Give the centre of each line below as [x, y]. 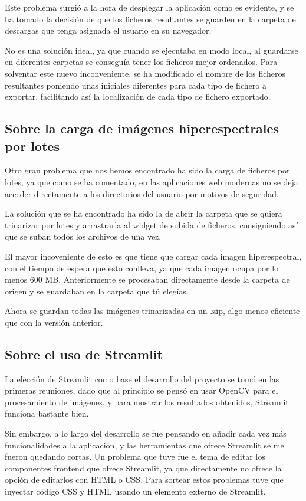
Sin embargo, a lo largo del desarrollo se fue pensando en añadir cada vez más [146, 433]
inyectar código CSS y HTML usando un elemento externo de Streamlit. [135, 491]
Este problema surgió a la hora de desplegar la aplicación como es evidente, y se [149, 7]
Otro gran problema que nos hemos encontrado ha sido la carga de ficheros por [147, 170]
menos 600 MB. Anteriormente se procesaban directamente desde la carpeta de [147, 279]
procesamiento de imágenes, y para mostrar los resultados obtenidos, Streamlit [147, 402]
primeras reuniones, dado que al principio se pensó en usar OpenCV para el [142, 390]
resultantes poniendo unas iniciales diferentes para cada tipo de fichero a [136, 85]
